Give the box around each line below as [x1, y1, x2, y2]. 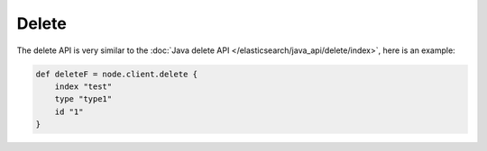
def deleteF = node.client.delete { [35, 68, 198, 79]
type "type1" [54, 94, 113, 104]
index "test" [54, 81, 113, 92]
